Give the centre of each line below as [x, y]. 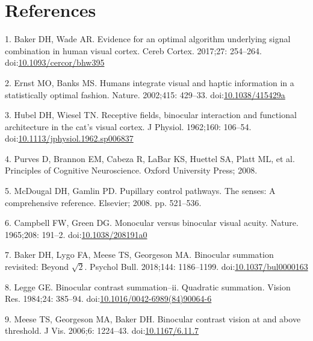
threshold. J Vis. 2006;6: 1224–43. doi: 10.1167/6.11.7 [102, 330]
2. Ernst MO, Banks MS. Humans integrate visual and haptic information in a [150, 82]
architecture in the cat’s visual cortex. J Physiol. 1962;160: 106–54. [128, 126]
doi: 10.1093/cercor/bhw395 [55, 62]
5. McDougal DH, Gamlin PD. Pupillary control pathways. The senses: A [140, 191]
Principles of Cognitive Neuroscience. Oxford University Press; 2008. [131, 170]
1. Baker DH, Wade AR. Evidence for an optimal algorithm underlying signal [148, 39]
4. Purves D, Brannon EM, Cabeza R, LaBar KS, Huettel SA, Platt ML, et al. [150, 158]
